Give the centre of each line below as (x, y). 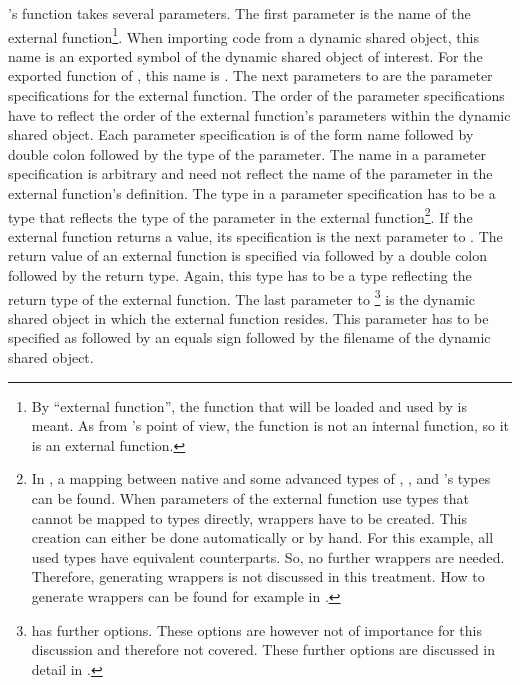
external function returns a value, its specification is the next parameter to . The (255, 235)
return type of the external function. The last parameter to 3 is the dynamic (242, 297)
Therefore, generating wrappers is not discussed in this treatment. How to (258, 576)
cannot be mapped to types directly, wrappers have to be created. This (249, 517)
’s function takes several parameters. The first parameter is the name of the (239, 13)
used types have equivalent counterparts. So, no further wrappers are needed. (268, 556)
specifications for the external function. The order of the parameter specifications (256, 95)
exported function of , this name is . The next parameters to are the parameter (250, 75)
